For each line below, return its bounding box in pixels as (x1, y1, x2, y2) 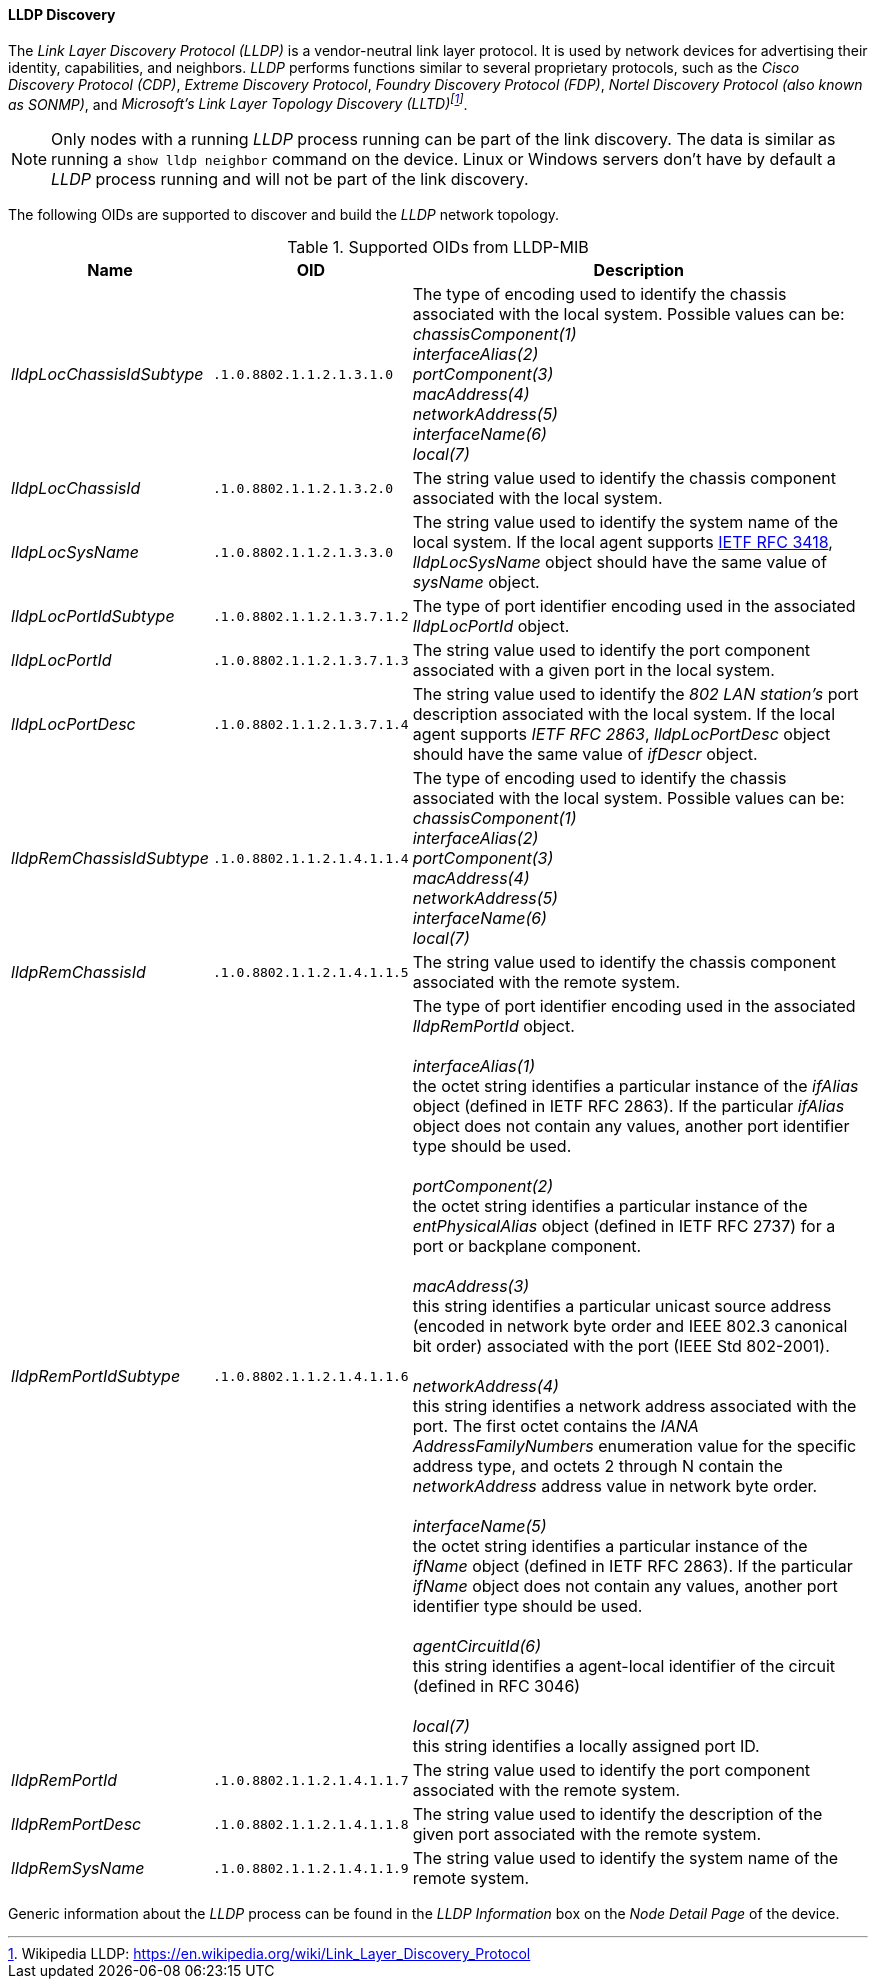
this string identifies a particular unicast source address (412, 1296, 832, 1317)
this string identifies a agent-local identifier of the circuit (412, 1656, 836, 1677)
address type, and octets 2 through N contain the (412, 1456, 783, 1477)
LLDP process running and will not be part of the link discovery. (51, 169, 529, 190)
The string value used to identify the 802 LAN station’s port (412, 684, 859, 705)
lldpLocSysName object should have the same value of (412, 552, 827, 573)
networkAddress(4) (412, 1376, 559, 1397)
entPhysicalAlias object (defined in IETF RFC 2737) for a (412, 1216, 836, 1237)
